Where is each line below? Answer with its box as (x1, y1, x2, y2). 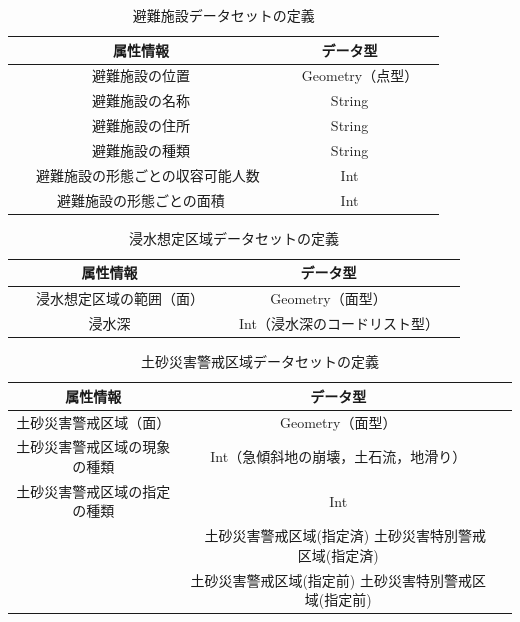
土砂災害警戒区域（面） (16, 411, 171, 432)
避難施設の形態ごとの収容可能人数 (35, 164, 260, 185)
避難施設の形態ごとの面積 (57, 189, 225, 210)
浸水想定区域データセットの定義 (128, 227, 339, 248)
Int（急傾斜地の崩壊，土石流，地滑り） (210, 446, 467, 467)
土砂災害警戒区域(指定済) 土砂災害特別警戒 (204, 525, 486, 546)
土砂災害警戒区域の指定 (16, 480, 171, 501)
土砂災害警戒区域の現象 (16, 436, 171, 457)
